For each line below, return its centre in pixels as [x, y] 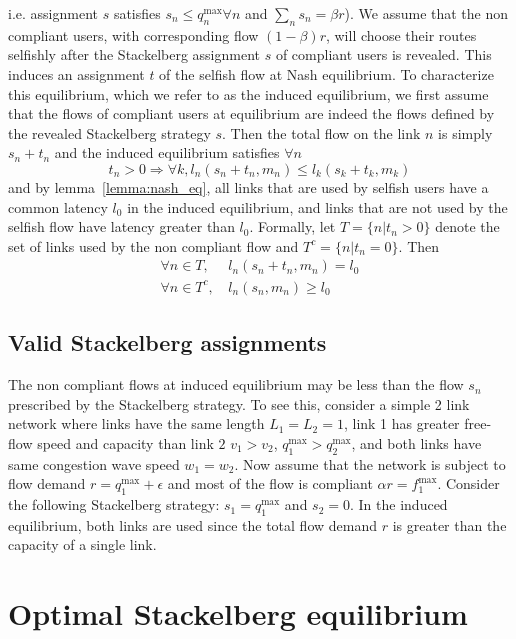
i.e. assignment [53, 13]
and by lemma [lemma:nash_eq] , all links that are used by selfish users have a [248, 186]
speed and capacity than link [125, 442]
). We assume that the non [426, 13]
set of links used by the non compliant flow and [153, 245]
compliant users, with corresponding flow [133, 34]
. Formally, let [292, 226]
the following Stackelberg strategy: [114, 504]
